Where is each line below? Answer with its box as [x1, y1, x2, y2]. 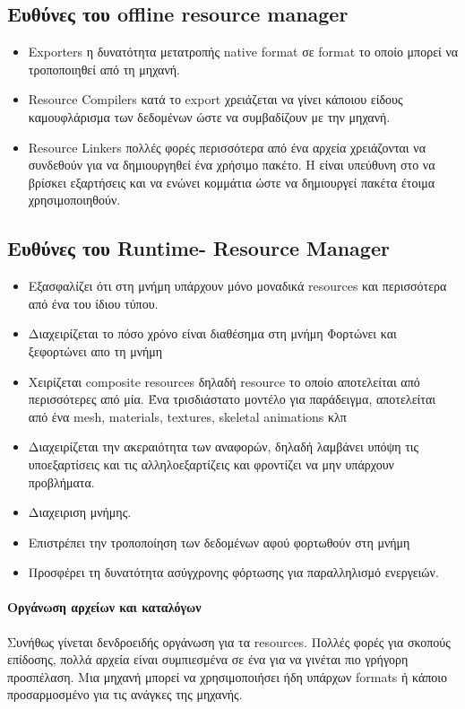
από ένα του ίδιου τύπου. [28, 293, 159, 312]
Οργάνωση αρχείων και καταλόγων [7, 598, 202, 617]
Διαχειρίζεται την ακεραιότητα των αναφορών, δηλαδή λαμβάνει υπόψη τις [28, 437, 419, 456]
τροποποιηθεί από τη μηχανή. [28, 59, 180, 78]
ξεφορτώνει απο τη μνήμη [28, 341, 163, 360]
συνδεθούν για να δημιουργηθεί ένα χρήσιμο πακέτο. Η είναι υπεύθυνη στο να [28, 155, 435, 174]
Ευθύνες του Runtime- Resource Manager [7, 234, 390, 262]
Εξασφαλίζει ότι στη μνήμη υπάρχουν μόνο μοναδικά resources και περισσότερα [28, 276, 447, 295]
